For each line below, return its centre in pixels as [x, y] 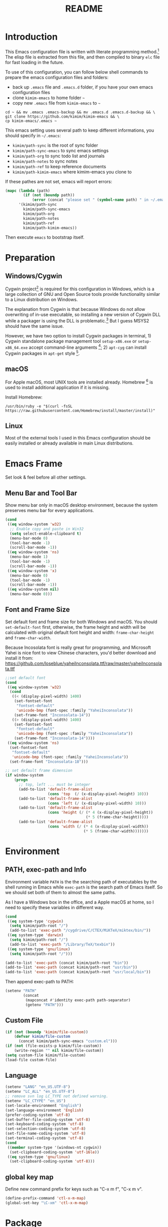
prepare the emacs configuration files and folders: [57, 77]
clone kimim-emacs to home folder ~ [48, 98]
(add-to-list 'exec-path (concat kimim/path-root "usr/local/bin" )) [78, 972]
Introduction [31, 37]
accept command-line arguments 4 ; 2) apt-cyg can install [87, 347]
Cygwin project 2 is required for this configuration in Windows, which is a [80, 288]
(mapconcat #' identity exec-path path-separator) [78, 1000]
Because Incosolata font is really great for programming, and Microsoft [78, 647]
